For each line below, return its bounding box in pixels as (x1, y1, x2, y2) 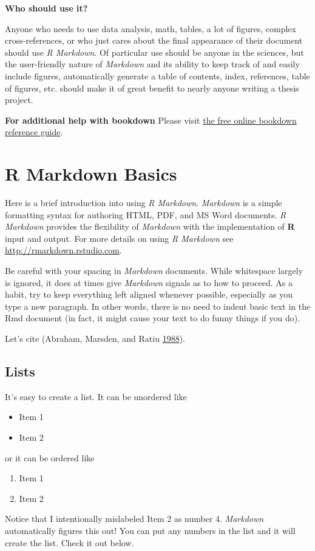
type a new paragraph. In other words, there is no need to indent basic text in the (5, 299, 311, 312)
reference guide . (5, 125, 63, 138)
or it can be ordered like (5, 451, 95, 464)
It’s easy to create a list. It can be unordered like (5, 390, 187, 402)
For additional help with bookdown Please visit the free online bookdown (5, 113, 297, 126)
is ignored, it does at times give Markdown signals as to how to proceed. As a (5, 276, 293, 289)
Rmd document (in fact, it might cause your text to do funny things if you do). (5, 312, 300, 324)
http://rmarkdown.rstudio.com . (5, 244, 122, 256)
